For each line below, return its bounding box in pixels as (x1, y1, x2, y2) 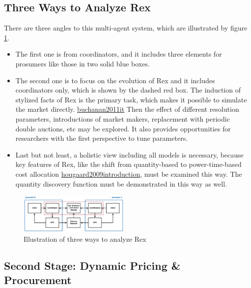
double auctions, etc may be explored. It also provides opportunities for (15, 123, 231, 133)
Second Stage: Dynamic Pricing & (4, 258, 181, 273)
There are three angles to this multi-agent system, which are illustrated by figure (4, 23, 248, 33)
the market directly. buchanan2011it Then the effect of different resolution (15, 104, 239, 114)
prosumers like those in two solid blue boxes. (15, 58, 150, 68)
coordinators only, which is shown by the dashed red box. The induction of (15, 85, 241, 95)
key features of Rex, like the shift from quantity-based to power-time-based (15, 159, 242, 169)
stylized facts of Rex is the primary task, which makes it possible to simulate (15, 94, 247, 104)
